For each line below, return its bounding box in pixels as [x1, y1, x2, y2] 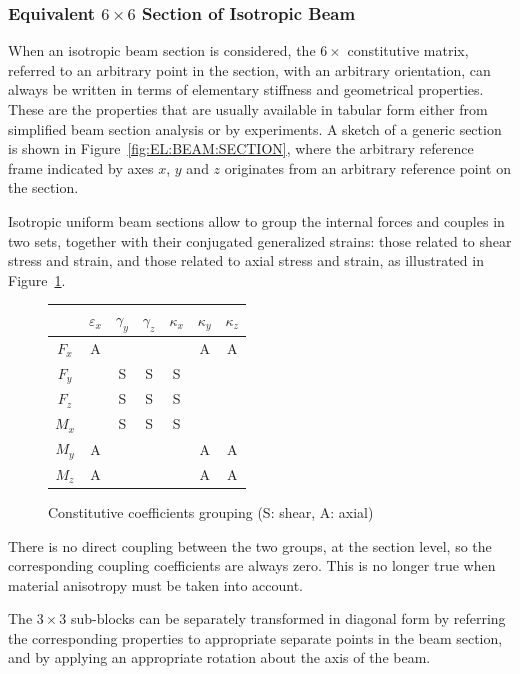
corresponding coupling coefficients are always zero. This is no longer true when [8, 555, 496, 576]
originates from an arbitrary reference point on [224, 157, 511, 178]
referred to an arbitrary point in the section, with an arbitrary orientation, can [8, 59, 491, 80]
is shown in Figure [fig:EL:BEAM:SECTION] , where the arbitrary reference [8, 138, 474, 159]
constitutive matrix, [347, 40, 469, 61]
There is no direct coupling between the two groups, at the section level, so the [8, 535, 492, 556]
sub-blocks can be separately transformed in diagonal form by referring [71, 608, 506, 629]
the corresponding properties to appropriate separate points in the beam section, [8, 627, 503, 648]
